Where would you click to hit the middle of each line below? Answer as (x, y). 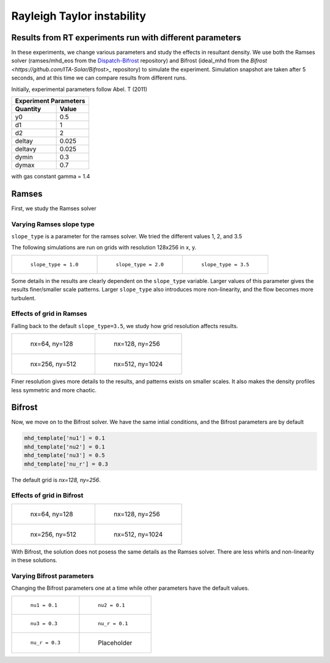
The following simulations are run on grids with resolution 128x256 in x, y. (104, 247)
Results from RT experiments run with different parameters (126, 38)
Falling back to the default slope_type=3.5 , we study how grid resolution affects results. (125, 326)
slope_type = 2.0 (140, 264)
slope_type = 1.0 (54, 264)
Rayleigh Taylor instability (79, 16)
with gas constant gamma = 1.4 (51, 177)
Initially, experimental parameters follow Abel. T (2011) (79, 89)
